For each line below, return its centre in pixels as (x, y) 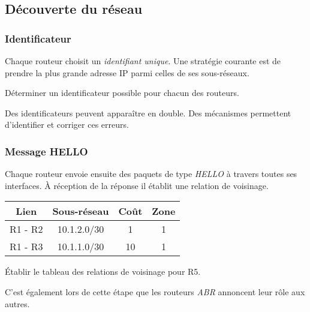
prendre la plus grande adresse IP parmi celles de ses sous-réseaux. (127, 72)
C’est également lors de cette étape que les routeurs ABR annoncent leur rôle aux (155, 291)
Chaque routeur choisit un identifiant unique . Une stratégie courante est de (143, 61)
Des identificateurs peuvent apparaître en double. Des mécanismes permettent (148, 112)
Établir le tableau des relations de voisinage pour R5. (103, 271)
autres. (17, 303)
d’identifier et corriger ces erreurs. (67, 124)
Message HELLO (46, 151)
